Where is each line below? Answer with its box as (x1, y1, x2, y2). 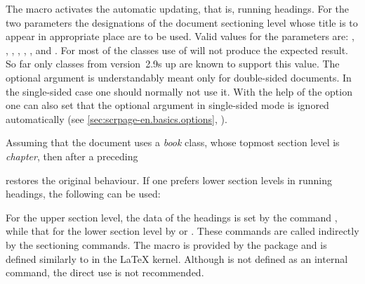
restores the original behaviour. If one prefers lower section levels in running (6, 172, 333, 187)
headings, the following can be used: (6, 186, 161, 201)
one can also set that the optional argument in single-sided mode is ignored (6, 98, 329, 112)
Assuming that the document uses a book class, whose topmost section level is (6, 135, 340, 150)
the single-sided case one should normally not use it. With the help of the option (6, 84, 352, 98)
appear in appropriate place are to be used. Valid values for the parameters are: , (6, 29, 354, 44)
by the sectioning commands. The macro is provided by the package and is (6, 237, 327, 252)
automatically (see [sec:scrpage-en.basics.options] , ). (6, 111, 227, 126)
